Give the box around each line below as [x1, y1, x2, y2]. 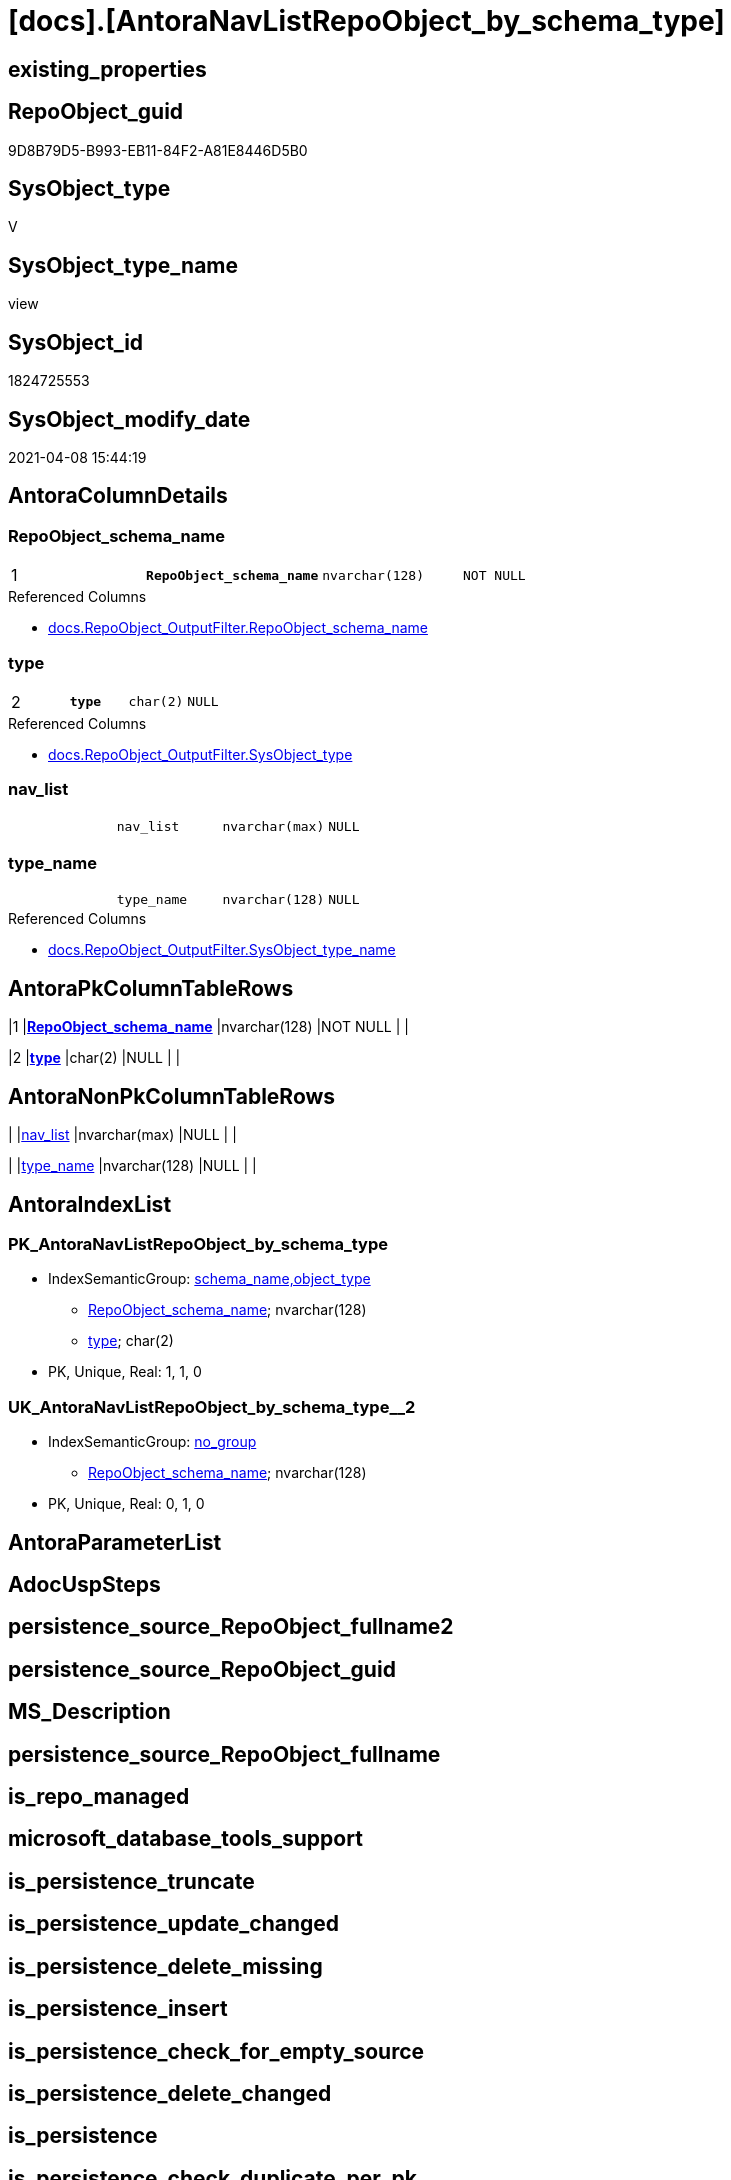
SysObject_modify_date [8, 406, 251, 432]
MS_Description [8, 1699, 171, 1725]
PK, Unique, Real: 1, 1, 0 [48, 1363, 202, 1381]
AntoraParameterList [8, 1529, 222, 1555]
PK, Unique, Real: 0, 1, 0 [48, 1495, 205, 1513]
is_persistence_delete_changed [8, 2081, 332, 2106]
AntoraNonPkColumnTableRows [8, 1083, 336, 1109]
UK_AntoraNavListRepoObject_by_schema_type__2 [8, 1396, 416, 1417]
